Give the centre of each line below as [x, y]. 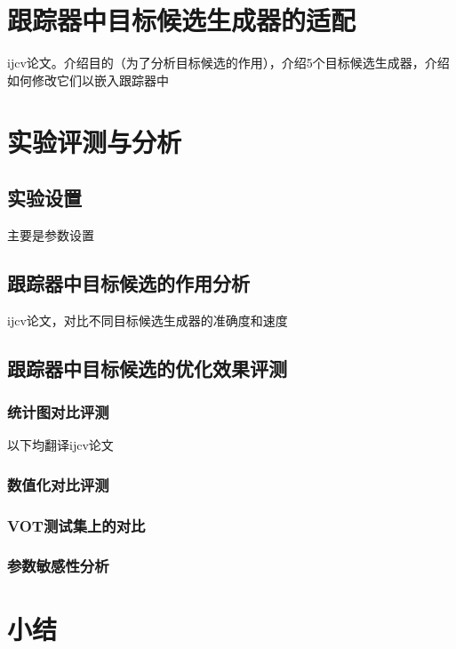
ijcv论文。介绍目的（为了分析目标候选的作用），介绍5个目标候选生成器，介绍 [228, 63]
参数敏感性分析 [58, 566]
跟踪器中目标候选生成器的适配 [182, 20]
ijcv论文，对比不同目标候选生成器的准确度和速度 [148, 320]
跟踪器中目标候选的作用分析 [128, 282]
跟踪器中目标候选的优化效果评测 [147, 368]
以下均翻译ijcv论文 [60, 445]
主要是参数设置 [51, 234]
